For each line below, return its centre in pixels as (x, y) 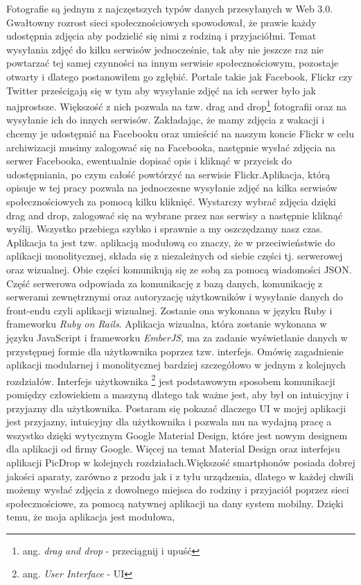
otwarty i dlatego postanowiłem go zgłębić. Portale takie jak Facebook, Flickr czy (179, 76)
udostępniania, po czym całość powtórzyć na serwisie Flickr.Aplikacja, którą (168, 174)
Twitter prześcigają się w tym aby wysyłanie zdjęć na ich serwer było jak (161, 90)
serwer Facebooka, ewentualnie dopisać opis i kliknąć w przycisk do (149, 161)
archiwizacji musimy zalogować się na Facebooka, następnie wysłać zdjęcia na (171, 147)
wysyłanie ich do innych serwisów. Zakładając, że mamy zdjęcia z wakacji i (166, 120)
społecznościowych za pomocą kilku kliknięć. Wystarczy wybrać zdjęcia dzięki (171, 201)
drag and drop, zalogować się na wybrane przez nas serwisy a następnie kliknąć (175, 215)
